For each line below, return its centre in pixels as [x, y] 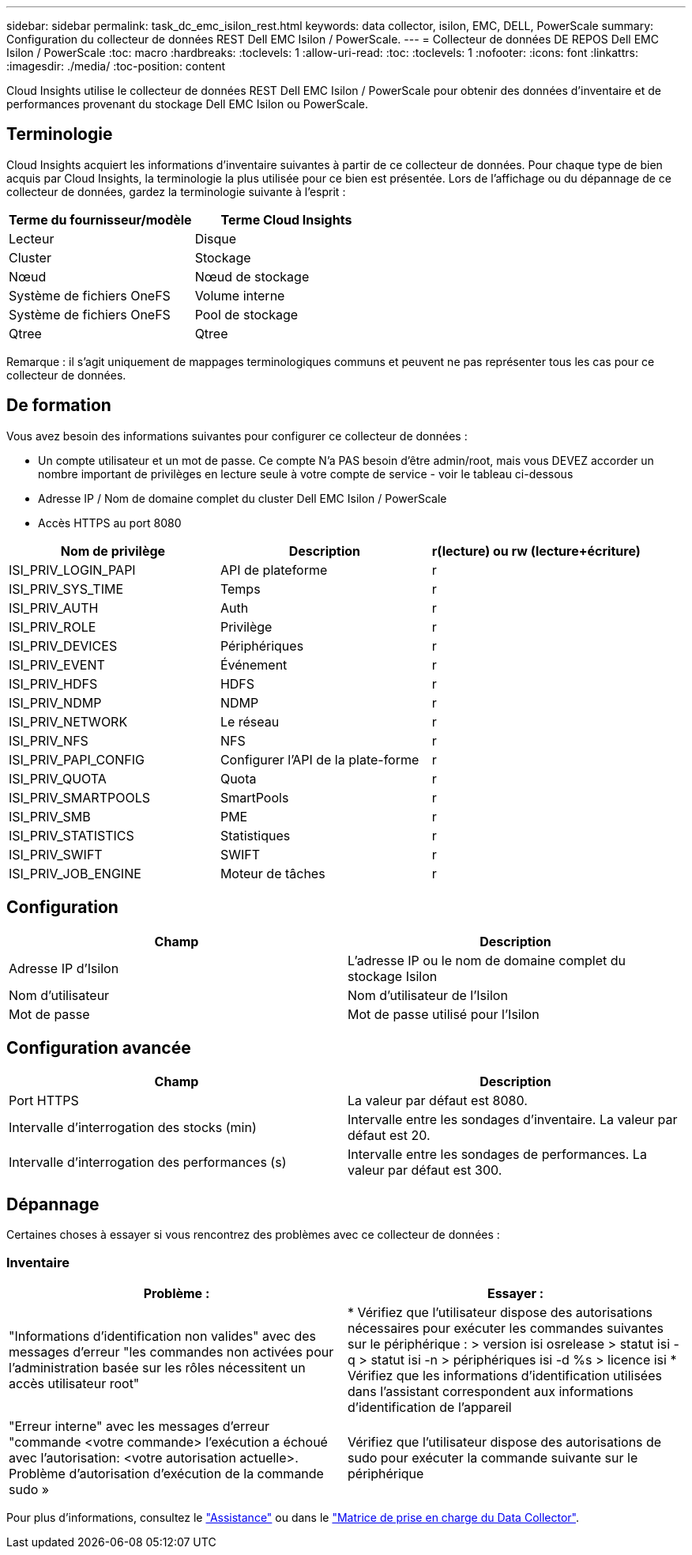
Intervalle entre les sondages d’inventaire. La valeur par [513, 1120]
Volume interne [240, 295]
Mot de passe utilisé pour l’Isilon [444, 1014]
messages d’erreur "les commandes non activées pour [171, 1351]
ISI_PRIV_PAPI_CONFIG [77, 759]
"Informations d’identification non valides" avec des [163, 1336]
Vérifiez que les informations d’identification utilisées [505, 1375]
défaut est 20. [389, 1136]
